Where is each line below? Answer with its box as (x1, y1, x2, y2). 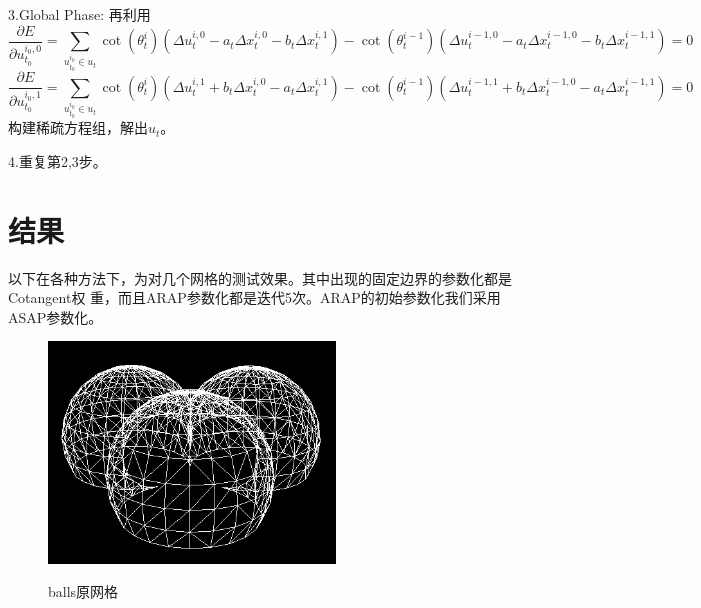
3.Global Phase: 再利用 (8, 4, 151, 24)
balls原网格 (48, 581, 119, 602)
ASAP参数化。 (8, 306, 103, 327)
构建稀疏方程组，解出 (8, 117, 148, 138)
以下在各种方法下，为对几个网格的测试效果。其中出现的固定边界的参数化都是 (8, 267, 512, 288)
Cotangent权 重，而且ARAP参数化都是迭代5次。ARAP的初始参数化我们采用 (8, 287, 501, 308)
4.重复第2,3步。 (8, 150, 107, 171)
